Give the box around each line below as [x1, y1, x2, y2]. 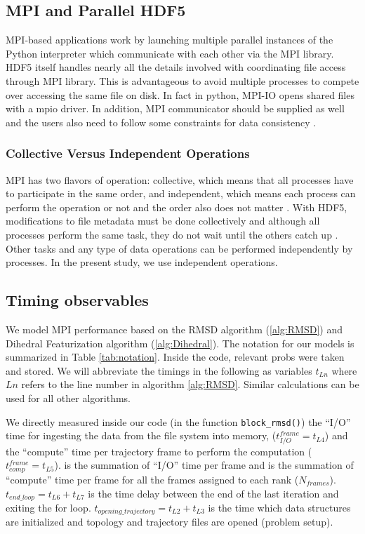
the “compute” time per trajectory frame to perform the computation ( [6, 443, 312, 458]
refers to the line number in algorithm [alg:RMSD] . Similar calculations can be [21, 377, 359, 392]
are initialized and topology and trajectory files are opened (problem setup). [6, 514, 333, 529]
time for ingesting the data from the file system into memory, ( [6, 428, 277, 443]
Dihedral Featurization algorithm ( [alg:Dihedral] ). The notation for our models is [6, 335, 354, 350]
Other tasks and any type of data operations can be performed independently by [6, 241, 353, 255]
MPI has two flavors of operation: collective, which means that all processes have [6, 172, 354, 187]
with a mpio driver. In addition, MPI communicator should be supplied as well [6, 101, 345, 116]
